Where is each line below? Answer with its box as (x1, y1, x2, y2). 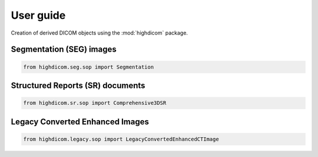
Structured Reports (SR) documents (11, 80, 145, 90)
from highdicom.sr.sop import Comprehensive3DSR (23, 100, 167, 107)
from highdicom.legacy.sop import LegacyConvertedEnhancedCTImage (23, 135, 219, 142)
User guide (11, 9, 66, 22)
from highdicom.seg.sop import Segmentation (23, 63, 154, 70)
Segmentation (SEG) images (11, 45, 117, 54)
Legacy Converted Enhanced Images (11, 117, 150, 127)
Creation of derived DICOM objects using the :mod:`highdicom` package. (11, 29, 188, 36)
